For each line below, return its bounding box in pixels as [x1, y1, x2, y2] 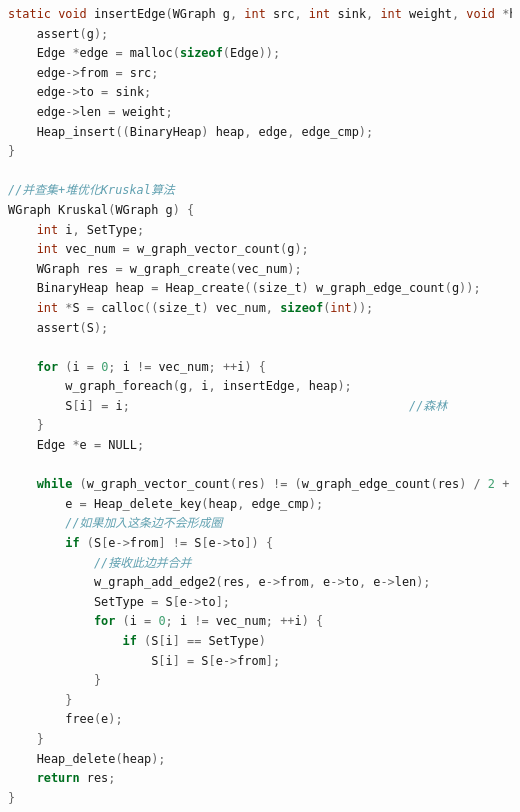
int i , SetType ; [36, 222, 145, 237]
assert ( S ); [36, 320, 109, 335]
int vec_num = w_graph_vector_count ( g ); [36, 242, 309, 257]
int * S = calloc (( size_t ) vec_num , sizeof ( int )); [36, 300, 374, 315]
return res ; [36, 771, 116, 786]
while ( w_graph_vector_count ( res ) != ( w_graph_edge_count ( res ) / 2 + [36, 477, 510, 492]
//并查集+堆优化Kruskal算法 [8, 183, 175, 198]
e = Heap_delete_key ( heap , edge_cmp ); [65, 496, 324, 511]
